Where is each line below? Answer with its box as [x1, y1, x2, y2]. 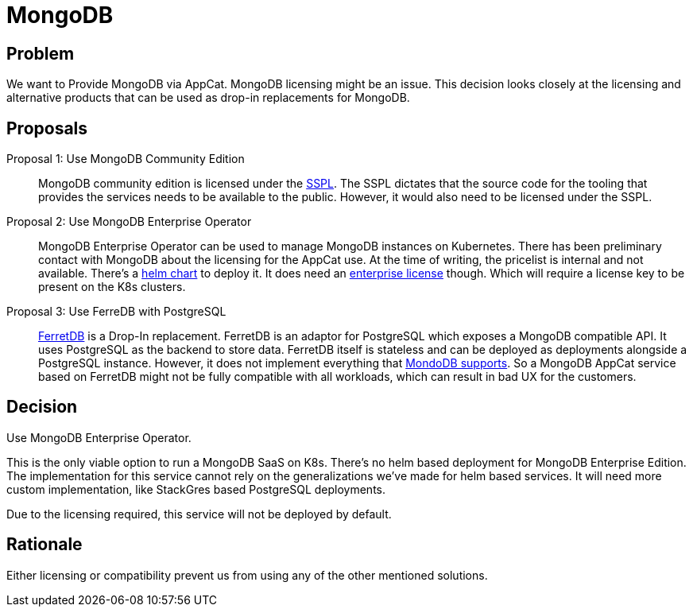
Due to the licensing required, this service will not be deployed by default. [6, 506, 392, 521]
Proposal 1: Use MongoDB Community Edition [6, 152, 245, 166]
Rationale [6, 534, 83, 555]
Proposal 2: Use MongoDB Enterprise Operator [6, 215, 252, 229]
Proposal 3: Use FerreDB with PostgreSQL [6, 305, 226, 319]
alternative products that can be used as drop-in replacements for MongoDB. [6, 91, 410, 105]
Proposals [6, 118, 88, 138]
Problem [6, 43, 75, 64]
